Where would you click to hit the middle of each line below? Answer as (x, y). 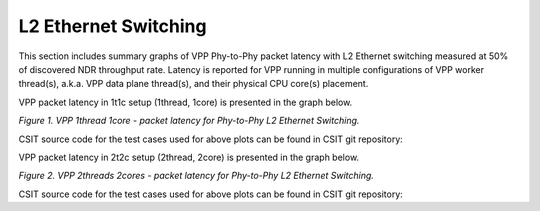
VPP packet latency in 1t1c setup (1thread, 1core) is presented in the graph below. (185, 102)
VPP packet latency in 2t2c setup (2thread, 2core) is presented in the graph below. (189, 157)
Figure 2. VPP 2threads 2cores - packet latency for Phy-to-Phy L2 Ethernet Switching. (196, 176)
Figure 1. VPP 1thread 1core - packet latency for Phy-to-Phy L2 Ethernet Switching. (189, 121)
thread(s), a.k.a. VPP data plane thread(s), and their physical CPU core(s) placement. (193, 84)
